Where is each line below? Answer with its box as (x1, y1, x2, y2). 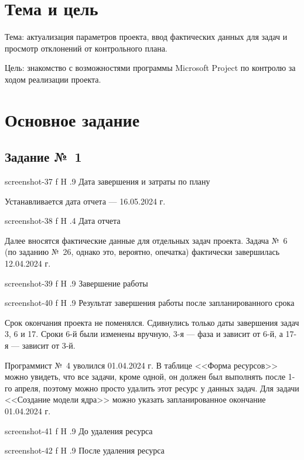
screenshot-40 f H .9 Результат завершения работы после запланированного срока (5, 297, 295, 309)
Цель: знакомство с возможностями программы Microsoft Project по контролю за (5, 62, 296, 74)
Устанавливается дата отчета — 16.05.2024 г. (5, 195, 166, 207)
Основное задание (5, 107, 140, 131)
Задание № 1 (5, 148, 82, 166)
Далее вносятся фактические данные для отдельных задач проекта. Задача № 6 (5, 234, 288, 246)
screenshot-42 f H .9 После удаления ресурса (5, 444, 165, 456)
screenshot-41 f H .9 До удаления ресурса (5, 424, 153, 437)
